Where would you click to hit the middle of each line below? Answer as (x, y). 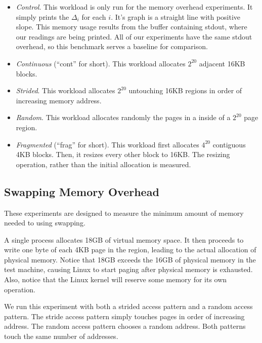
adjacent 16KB (222, 63)
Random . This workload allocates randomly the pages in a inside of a (123, 117)
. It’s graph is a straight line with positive (176, 16)
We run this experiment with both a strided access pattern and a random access (128, 306)
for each (94, 16)
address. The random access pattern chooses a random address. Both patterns (125, 326)
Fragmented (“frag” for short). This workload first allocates (107, 144)
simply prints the (42, 16)
